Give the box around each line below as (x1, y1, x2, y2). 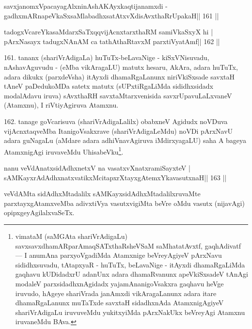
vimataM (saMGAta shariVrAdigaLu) (15, 231, 127, 241)
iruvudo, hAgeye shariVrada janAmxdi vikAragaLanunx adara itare (15, 288, 217, 298)
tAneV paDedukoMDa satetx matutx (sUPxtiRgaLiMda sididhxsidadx (4, 81, 213, 91)
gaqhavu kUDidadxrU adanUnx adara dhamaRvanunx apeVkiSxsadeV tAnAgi (15, 269, 248, 279)
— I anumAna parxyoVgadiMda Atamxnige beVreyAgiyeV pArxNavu (15, 250, 222, 260)
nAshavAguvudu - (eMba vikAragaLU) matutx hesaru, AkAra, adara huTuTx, (4, 62, 238, 72)
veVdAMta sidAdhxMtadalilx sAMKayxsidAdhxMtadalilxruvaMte (4, 188, 201, 199)
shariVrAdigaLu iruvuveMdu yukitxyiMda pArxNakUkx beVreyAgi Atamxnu (15, 307, 245, 317)
